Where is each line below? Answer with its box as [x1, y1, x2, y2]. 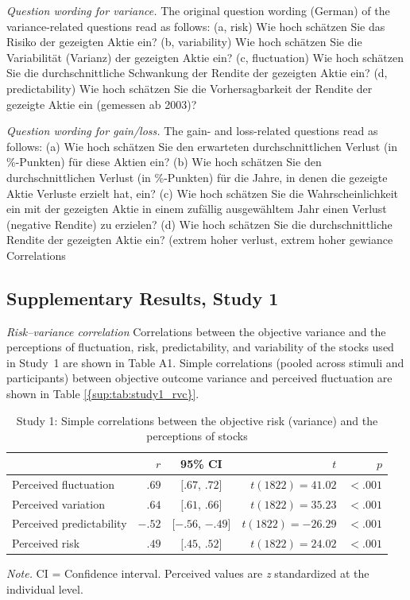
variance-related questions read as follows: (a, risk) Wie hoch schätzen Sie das [6, 17, 385, 34]
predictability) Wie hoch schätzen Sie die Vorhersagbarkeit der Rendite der [6, 79, 373, 96]
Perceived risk [12, 535, 80, 552]
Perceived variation [12, 495, 105, 512]
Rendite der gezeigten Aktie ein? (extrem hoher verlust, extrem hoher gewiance [6, 231, 393, 248]
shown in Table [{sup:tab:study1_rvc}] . [6, 385, 199, 402]
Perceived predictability [12, 515, 127, 532]
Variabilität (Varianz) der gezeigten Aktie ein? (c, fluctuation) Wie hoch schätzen [6, 48, 404, 65]
